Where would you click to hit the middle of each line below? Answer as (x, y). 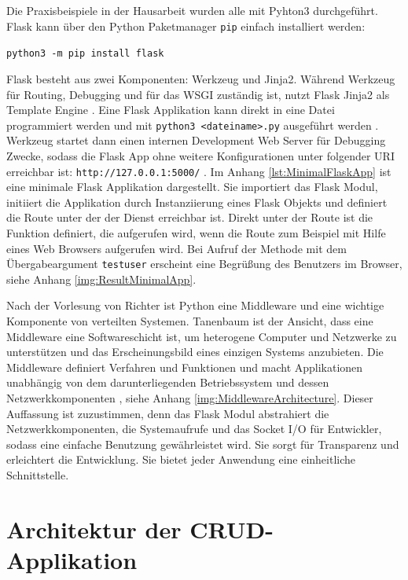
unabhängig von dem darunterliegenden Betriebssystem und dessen (168, 382)
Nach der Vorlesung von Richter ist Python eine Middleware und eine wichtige (195, 305)
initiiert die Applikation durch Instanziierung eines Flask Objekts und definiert (197, 202)
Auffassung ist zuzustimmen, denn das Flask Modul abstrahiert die (168, 413)
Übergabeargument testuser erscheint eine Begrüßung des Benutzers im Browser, (204, 264)
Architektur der (94, 529)
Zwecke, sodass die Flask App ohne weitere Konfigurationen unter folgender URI (200, 155)
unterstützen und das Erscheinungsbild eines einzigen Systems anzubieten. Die (195, 352)
